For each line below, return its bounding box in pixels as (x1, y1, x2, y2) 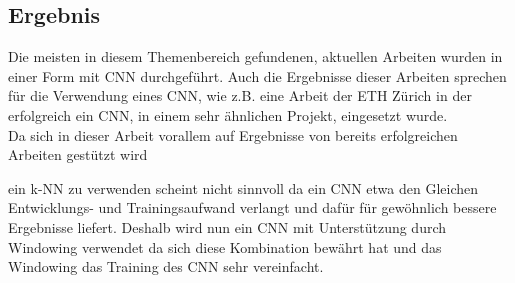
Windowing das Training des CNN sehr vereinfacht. (8, 256, 324, 277)
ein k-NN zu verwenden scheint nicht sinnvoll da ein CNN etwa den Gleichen (8, 177, 479, 198)
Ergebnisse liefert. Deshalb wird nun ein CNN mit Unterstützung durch (8, 216, 447, 237)
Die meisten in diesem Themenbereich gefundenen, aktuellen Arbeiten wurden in (8, 46, 503, 67)
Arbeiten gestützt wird (8, 144, 148, 165)
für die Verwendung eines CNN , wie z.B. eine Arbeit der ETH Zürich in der (8, 85, 472, 106)
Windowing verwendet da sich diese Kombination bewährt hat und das (8, 236, 442, 257)
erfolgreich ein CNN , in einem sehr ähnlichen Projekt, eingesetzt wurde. (8, 104, 448, 125)
